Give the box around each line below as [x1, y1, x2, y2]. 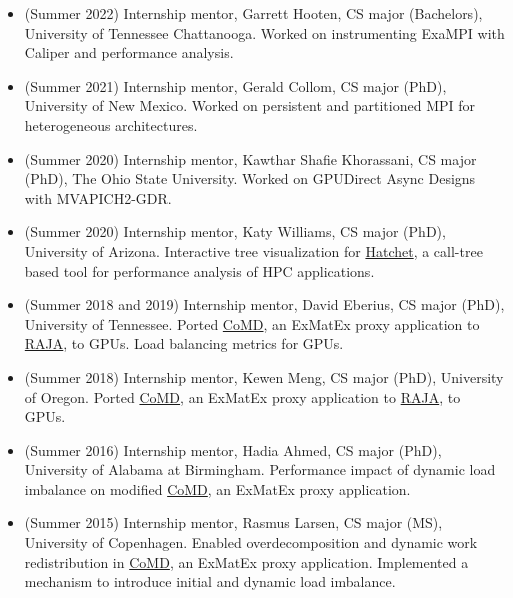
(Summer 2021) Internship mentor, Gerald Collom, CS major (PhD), [24, 75, 447, 96]
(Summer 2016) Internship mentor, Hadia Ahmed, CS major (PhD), [24, 439, 442, 460]
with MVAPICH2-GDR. [24, 187, 172, 208]
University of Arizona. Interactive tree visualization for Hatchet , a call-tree [24, 240, 483, 261]
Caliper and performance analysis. [24, 42, 234, 63]
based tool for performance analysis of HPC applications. [24, 260, 375, 281]
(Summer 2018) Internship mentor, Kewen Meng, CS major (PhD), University [24, 366, 504, 387]
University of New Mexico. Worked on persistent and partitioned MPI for [24, 95, 476, 116]
